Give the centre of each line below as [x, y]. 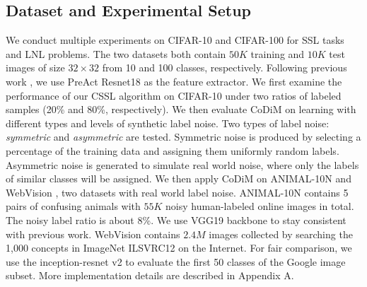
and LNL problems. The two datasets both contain [116, 53]
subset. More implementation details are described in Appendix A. [150, 275]
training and [278, 53]
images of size [35, 68]
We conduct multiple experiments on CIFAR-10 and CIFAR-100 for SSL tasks [175, 40]
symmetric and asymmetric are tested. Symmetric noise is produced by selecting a [183, 137]
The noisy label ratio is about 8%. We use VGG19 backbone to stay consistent [176, 219]
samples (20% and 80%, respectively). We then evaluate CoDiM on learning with [181, 109]
